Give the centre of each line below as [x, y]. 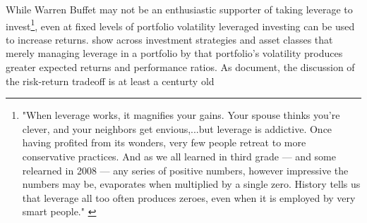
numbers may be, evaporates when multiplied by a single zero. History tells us [191, 184]
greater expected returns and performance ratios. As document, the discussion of [180, 67]
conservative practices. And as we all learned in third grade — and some [179, 156]
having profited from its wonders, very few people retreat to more [164, 142]
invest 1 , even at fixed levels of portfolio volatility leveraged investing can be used [180, 25]
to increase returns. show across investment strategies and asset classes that [169, 39]
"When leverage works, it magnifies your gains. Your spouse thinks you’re [181, 115]
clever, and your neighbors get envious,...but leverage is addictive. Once [177, 128]
